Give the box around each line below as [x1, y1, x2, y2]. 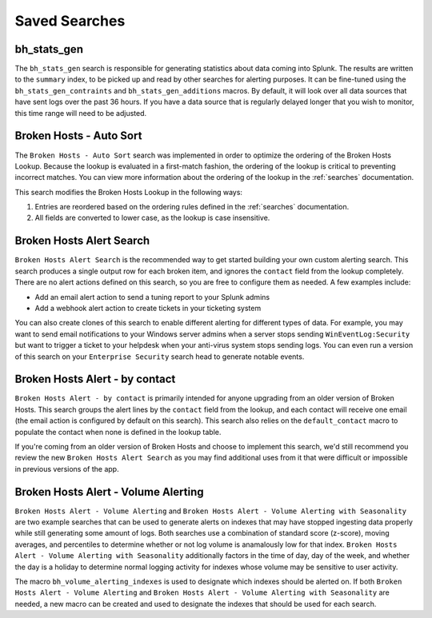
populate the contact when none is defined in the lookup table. [14, 427, 222, 437]
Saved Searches [14, 12, 126, 30]
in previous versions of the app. [14, 464, 119, 473]
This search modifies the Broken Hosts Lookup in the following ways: [14, 187, 243, 197]
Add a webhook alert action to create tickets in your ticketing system [34, 303, 262, 313]
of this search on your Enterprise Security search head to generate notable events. [14, 352, 305, 361]
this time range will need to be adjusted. [14, 108, 147, 118]
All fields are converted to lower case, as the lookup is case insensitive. [34, 213, 270, 223]
